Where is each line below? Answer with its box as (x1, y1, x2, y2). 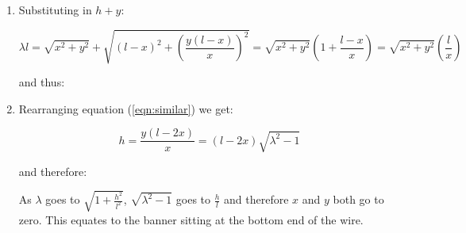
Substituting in (18, 2, 92, 17)
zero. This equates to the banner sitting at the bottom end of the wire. (18, 211, 364, 227)
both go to (333, 191, 384, 208)
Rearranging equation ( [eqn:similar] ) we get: (18, 100, 233, 116)
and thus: (18, 74, 65, 90)
